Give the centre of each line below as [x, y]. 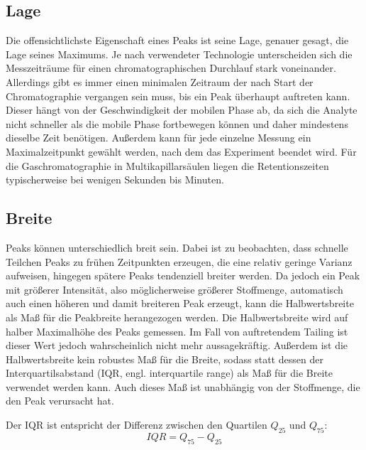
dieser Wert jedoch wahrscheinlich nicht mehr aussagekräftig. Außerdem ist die [177, 345]
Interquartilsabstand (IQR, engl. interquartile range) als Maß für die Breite [169, 373]
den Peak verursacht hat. [60, 401]
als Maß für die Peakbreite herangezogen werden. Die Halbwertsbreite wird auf [177, 317]
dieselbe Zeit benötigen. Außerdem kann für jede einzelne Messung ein [159, 138]
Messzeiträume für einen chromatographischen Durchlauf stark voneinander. [171, 68]
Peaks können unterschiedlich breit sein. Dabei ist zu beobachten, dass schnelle [177, 247]
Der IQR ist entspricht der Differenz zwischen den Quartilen [137, 425]
